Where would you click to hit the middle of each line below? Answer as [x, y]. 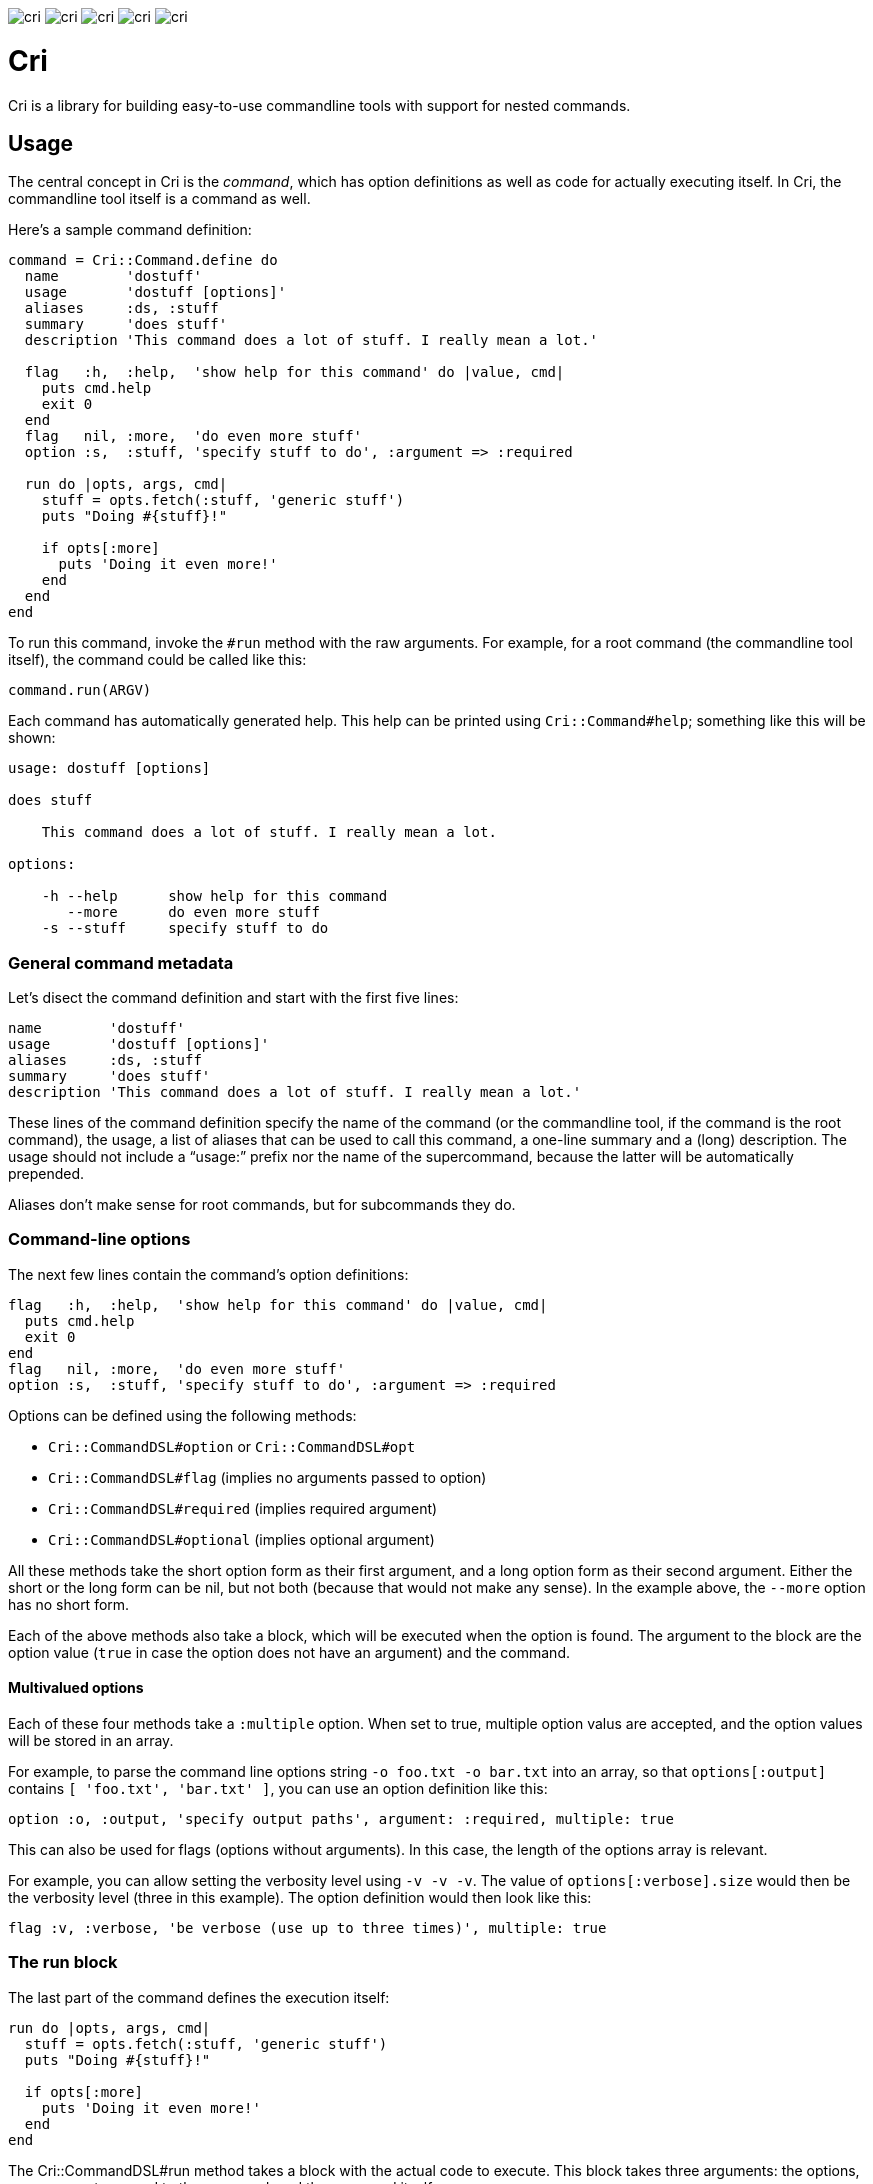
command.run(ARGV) [80, 690]
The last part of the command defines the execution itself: [199, 1997]
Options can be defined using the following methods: [182, 1415]
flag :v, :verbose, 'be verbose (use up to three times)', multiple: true [307, 1928]
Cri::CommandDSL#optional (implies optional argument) [241, 1539]
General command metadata [121, 962]
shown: [32, 738]
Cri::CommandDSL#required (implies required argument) [243, 1508]
